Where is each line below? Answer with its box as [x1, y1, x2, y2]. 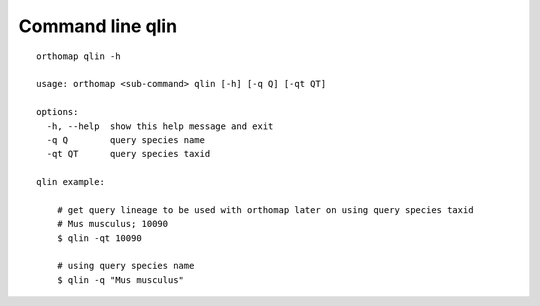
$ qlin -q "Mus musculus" [56, 274, 185, 285]
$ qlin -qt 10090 [56, 232, 142, 244]
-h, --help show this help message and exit [46, 120, 274, 132]
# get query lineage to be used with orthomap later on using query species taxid [56, 204, 474, 215]
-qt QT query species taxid [46, 148, 211, 160]
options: [36, 106, 79, 118]
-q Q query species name [46, 134, 205, 145]
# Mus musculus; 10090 [56, 218, 169, 230]
